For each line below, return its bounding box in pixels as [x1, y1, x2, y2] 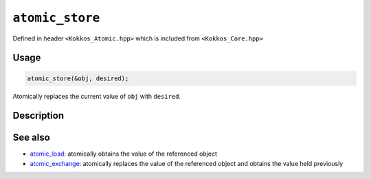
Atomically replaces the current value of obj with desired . [12, 92, 181, 100]
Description [12, 110, 65, 121]
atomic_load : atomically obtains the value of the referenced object [30, 150, 218, 158]
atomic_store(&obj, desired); [27, 74, 129, 82]
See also [12, 132, 51, 143]
